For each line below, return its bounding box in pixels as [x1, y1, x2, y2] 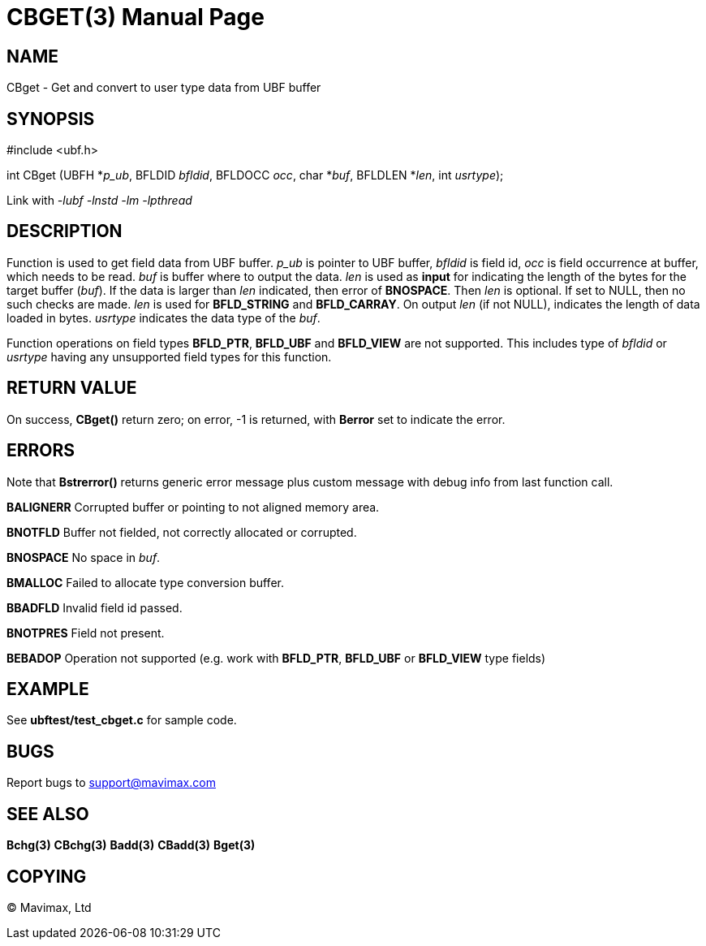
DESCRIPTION [6, 221, 123, 242]
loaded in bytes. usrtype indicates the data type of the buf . [6, 310, 321, 325]
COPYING [6, 866, 87, 887]
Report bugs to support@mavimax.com [6, 775, 216, 790]
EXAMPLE [6, 678, 89, 699]
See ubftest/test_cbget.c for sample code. [6, 713, 237, 728]
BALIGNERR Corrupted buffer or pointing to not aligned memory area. [6, 499, 380, 514]
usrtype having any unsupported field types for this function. [6, 349, 332, 364]
